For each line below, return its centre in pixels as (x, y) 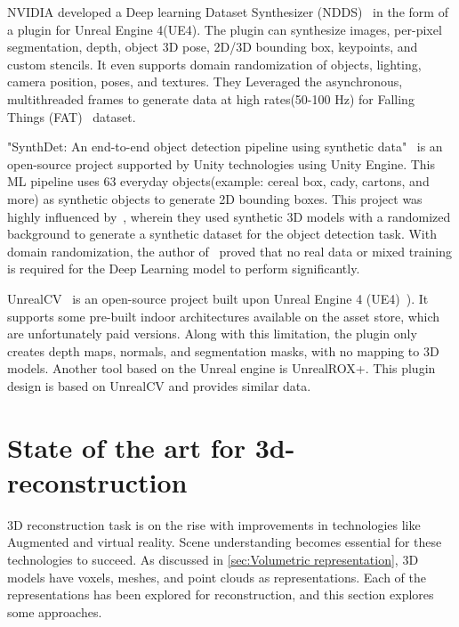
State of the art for (126, 447)
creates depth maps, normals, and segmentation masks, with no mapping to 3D (223, 350)
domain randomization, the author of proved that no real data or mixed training (230, 251)
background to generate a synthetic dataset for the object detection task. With (222, 234)
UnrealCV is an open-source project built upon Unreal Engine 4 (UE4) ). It (218, 298)
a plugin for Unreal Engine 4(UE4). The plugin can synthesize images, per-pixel (225, 29)
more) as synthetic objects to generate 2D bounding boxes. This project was (215, 198)
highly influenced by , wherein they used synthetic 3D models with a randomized (229, 216)
